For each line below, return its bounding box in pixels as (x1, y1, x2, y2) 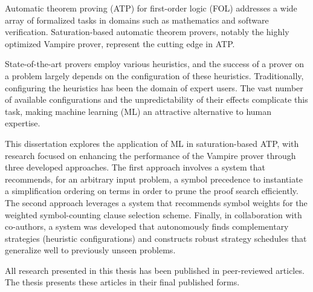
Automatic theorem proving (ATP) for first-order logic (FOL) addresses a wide (5, 2, 297, 14)
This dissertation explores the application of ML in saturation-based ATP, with (5, 137, 299, 149)
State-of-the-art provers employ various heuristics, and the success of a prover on (5, 57, 305, 70)
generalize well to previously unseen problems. (5, 244, 176, 256)
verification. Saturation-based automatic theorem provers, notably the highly (5, 25, 289, 38)
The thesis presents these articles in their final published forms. (5, 276, 240, 288)
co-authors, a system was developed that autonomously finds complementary (5, 220, 289, 233)
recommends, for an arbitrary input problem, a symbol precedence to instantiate (5, 172, 303, 185)
